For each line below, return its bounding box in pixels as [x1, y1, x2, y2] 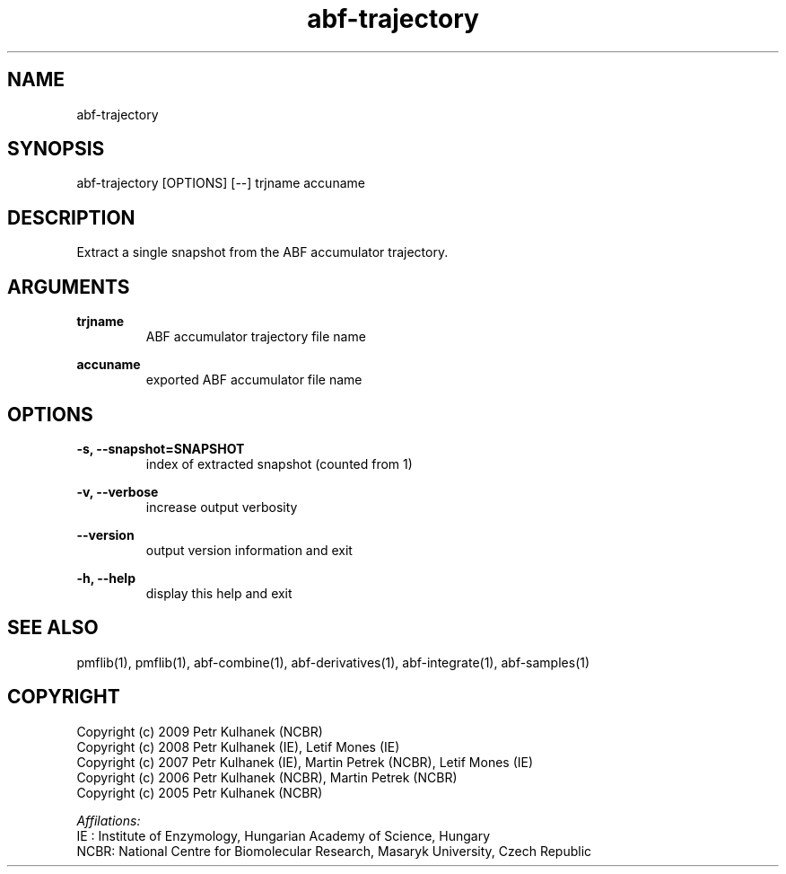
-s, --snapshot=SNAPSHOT [76, 440, 245, 456]
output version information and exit [145, 542, 353, 558]
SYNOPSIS [7, 137, 105, 161]
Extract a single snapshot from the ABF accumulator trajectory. [76, 244, 449, 260]
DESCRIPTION [7, 206, 135, 229]
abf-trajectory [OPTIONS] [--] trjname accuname [76, 175, 365, 191]
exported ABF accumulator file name [145, 372, 362, 388]
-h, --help [76, 569, 135, 586]
